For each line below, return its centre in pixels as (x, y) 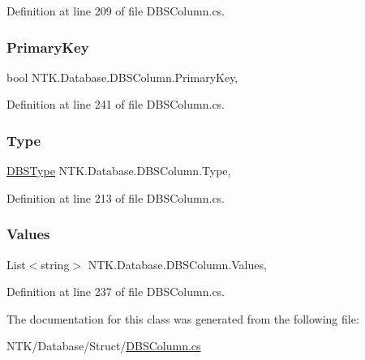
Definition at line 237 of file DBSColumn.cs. (116, 291)
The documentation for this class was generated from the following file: (183, 318)
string (55, 264)
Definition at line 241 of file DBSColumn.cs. (116, 104)
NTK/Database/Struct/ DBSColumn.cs (104, 346)
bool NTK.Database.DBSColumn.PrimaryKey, (122, 77)
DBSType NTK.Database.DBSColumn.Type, (119, 171)
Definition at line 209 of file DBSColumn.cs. (116, 11)
